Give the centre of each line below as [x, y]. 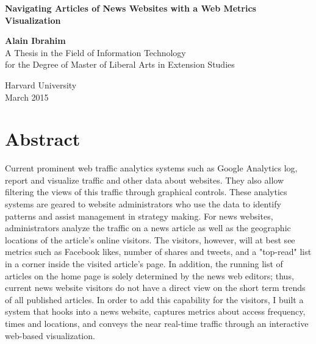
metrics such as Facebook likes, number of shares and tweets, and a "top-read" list [158, 252]
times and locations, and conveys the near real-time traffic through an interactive [157, 323]
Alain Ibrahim [35, 41]
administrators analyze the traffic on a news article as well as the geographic [148, 228]
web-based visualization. [50, 335]
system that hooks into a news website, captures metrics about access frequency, [155, 311]
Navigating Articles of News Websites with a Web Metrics [131, 8]
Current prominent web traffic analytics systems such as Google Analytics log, [151, 168]
